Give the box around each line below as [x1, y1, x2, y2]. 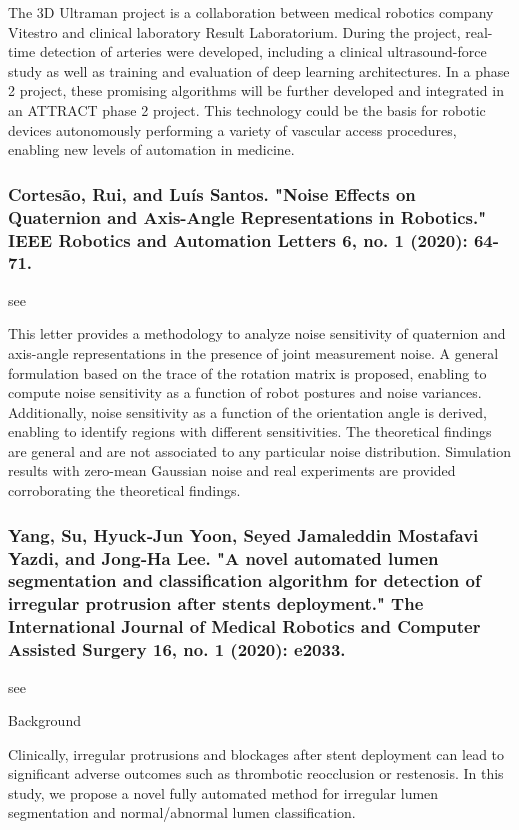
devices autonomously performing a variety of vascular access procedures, [8, 119, 457, 140]
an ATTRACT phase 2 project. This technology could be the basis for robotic [8, 99, 486, 120]
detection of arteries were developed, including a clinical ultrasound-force [39, 41, 487, 62]
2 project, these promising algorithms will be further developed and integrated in [8, 80, 504, 101]
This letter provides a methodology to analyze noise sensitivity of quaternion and [8, 323, 506, 344]
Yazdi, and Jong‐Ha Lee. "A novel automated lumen [8, 545, 439, 570]
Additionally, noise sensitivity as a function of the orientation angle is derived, [8, 401, 487, 422]
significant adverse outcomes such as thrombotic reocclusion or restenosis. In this [8, 763, 504, 784]
